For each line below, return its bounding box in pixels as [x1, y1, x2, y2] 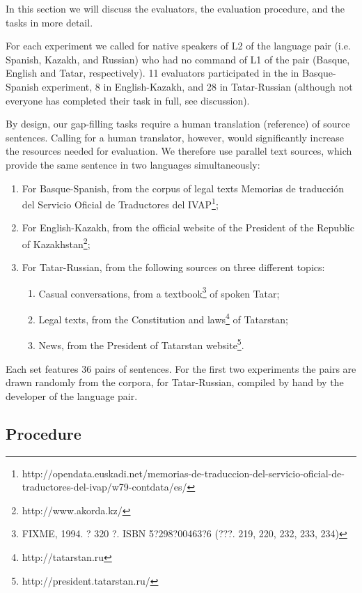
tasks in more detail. [6, 15, 93, 29]
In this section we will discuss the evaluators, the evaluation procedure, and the [6, 1, 345, 15]
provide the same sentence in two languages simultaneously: [6, 157, 260, 171]
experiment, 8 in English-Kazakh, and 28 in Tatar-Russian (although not [42, 79, 353, 93]
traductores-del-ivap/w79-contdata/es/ [22, 479, 187, 494]
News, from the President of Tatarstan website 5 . [38, 336, 244, 352]
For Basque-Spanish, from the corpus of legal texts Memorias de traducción [22, 180, 344, 195]
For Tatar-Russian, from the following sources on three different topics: [22, 260, 325, 275]
